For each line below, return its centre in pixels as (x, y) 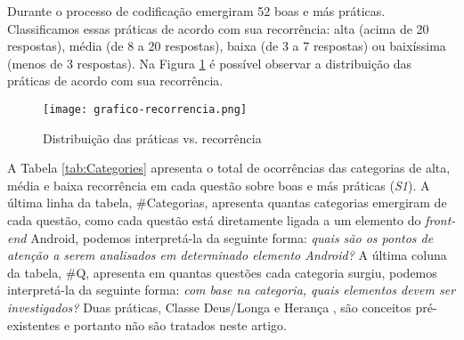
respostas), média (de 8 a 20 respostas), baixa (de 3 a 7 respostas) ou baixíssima (227, 46)
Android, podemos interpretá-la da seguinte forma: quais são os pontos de (232, 237)
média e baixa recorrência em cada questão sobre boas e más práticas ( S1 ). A (219, 185)
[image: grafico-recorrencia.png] (145, 109)
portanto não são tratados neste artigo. (180, 324)
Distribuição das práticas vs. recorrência (152, 138)
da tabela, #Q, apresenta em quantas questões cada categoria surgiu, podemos (222, 272)
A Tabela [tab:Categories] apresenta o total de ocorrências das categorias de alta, (229, 168)
